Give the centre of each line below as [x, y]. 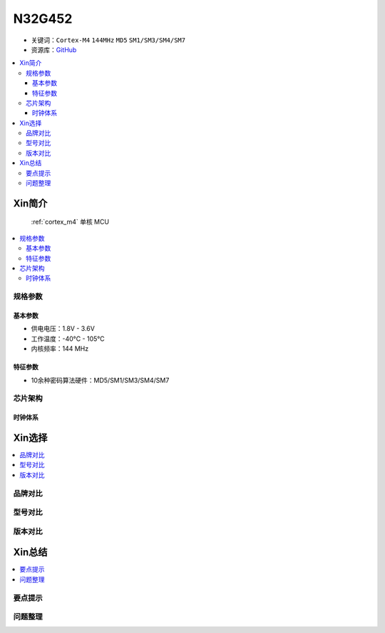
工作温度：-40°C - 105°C [68, 339]
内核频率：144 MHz [60, 349]
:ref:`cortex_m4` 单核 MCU [70, 222]
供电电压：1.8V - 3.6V [63, 329]
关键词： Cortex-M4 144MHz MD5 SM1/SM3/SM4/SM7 [108, 40]
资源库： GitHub [54, 49]
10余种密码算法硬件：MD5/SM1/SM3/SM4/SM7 [100, 380]
